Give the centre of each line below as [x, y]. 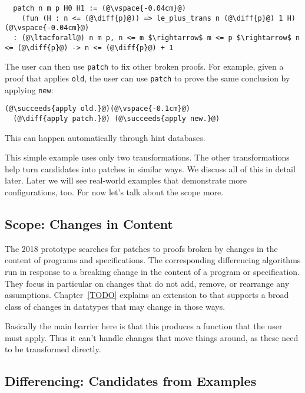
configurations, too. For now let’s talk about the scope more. [114, 191]
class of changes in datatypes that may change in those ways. [115, 306]
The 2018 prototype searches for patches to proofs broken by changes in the [141, 248]
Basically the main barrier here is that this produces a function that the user [144, 326]
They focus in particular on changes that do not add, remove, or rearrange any [147, 283]
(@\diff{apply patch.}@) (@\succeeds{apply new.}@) [117, 118]
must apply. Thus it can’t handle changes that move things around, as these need [152, 337]
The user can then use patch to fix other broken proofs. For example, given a [144, 66]
